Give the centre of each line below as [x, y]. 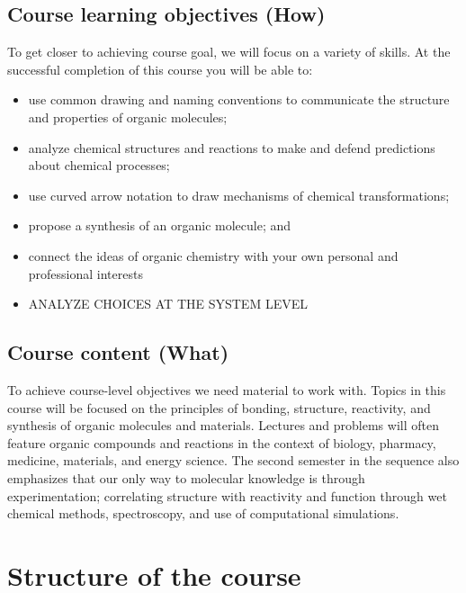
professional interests [85, 273]
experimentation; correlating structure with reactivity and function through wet [227, 495]
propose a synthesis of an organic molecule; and [160, 225]
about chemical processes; [99, 165]
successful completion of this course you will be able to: [160, 69]
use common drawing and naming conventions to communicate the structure [239, 99]
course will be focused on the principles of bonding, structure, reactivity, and [219, 407]
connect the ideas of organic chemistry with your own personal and [213, 255]
